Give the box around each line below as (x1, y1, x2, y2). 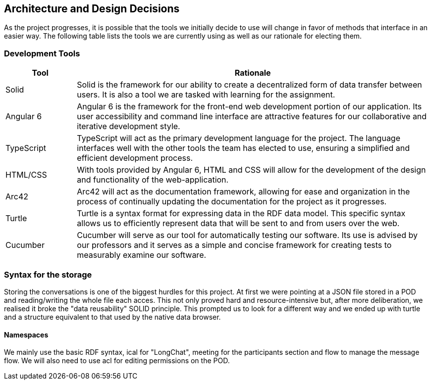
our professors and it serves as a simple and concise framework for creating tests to (77, 240, 392, 250)
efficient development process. (77, 153, 193, 163)
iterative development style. (77, 121, 180, 132)
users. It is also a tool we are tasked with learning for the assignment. (77, 90, 335, 100)
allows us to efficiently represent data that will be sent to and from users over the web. (77, 218, 400, 229)
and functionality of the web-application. (77, 175, 229, 185)
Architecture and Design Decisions (4, 2, 180, 15)
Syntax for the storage (4, 269, 92, 280)
